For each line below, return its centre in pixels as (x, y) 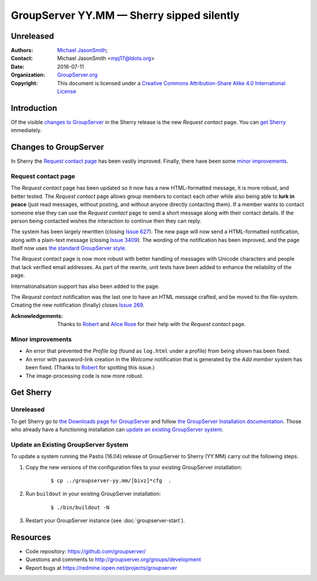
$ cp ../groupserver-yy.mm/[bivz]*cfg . (111, 481)
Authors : (22, 51)
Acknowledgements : (37, 316)
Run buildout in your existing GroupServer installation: (93, 494)
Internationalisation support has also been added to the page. (85, 286)
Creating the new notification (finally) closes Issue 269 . (78, 305)
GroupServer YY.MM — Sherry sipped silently (125, 15)
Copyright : (24, 83)
